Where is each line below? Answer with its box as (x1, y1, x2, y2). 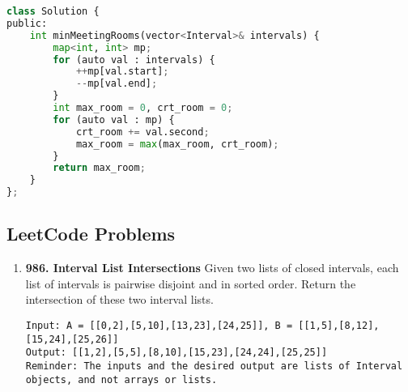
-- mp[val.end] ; (75, 78, 158, 90)
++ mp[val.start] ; (75, 66, 169, 78)
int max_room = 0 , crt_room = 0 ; (53, 102, 233, 113)
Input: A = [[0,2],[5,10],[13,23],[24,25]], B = (25, 319, 293, 331)
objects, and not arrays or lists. (25, 373, 218, 386)
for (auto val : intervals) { (53, 53, 215, 66)
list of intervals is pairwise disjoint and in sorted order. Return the (25, 275, 356, 292)
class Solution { (6, 6, 100, 17)
